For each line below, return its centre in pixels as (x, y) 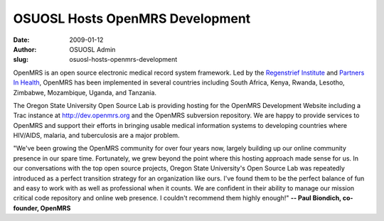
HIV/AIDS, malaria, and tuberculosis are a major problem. (97, 136)
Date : (21, 40)
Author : (25, 49)
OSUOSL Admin (92, 49)
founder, (26, 208)
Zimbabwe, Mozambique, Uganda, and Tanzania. (85, 92)
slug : (21, 60)
